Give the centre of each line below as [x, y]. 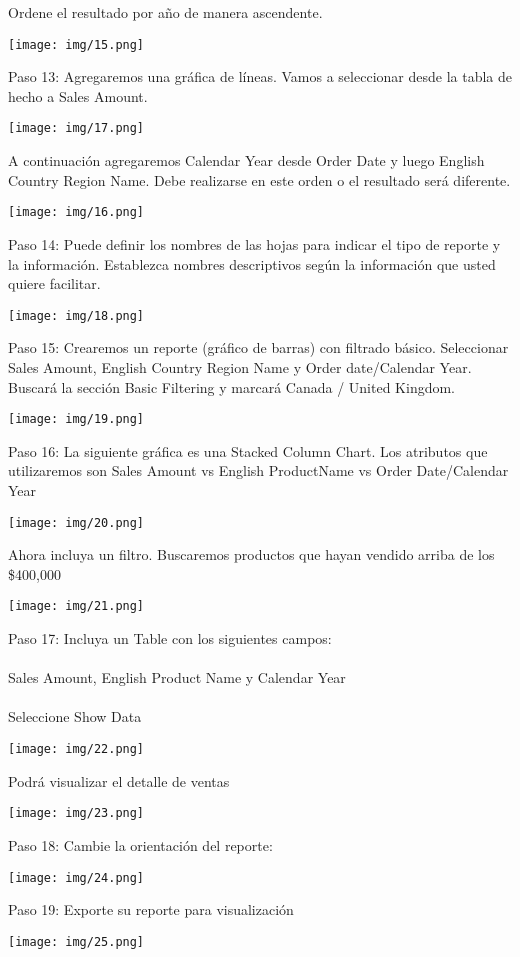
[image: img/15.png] [76, 44]
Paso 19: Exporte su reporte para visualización [151, 909]
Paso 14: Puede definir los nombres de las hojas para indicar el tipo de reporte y [254, 243]
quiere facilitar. [54, 283]
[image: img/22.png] [76, 749]
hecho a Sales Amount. [78, 95]
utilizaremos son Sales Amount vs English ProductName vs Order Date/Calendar [258, 470]
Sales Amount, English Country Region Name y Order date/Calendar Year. [240, 366]
